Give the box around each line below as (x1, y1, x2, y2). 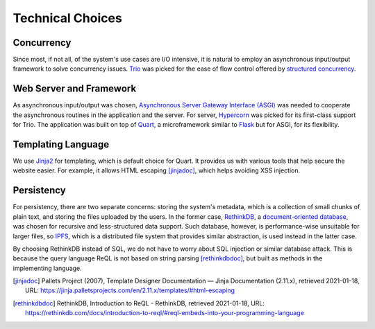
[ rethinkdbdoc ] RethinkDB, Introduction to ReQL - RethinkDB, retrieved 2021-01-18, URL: (12, 299, 265, 308)
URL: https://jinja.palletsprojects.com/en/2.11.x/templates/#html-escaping (25, 286, 235, 294)
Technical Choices (12, 10, 123, 26)
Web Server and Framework (12, 83, 137, 95)
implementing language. (12, 264, 83, 272)
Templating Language (12, 139, 110, 150)
